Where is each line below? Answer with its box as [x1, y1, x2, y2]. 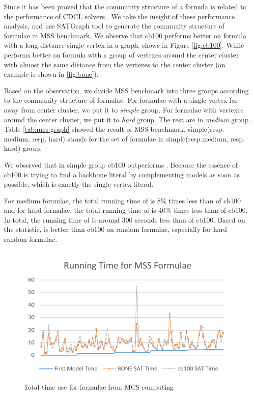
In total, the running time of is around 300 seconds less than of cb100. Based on [4, 214, 245, 225]
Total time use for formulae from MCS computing [24, 382, 174, 392]
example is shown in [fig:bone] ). [4, 69, 99, 79]
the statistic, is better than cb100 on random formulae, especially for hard [4, 224, 227, 234]
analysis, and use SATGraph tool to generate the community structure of [4, 21, 225, 31]
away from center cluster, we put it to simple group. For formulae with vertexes [4, 104, 244, 114]
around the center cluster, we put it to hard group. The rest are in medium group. [4, 114, 251, 124]
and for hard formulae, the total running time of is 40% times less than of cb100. [4, 205, 248, 215]
